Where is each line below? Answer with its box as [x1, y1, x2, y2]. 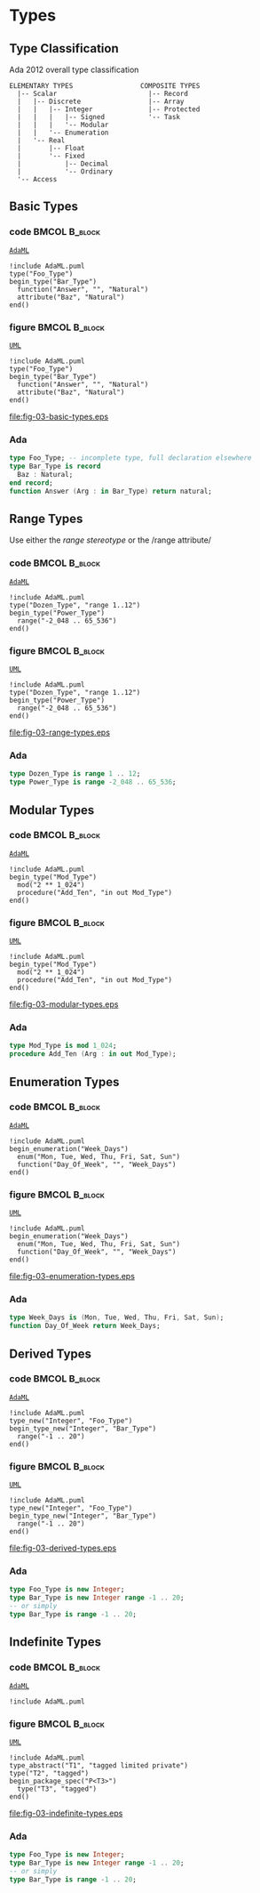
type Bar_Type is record [9, 462, 101, 471]
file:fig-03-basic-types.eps [9, 411, 109, 422]
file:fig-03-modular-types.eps [9, 999, 119, 1010]
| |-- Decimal [17, 159, 109, 168]
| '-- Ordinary [17, 167, 114, 176]
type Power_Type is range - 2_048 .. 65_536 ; [9, 777, 177, 787]
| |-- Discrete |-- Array [17, 97, 185, 106]
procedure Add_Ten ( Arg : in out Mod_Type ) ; [9, 1050, 177, 1059]
